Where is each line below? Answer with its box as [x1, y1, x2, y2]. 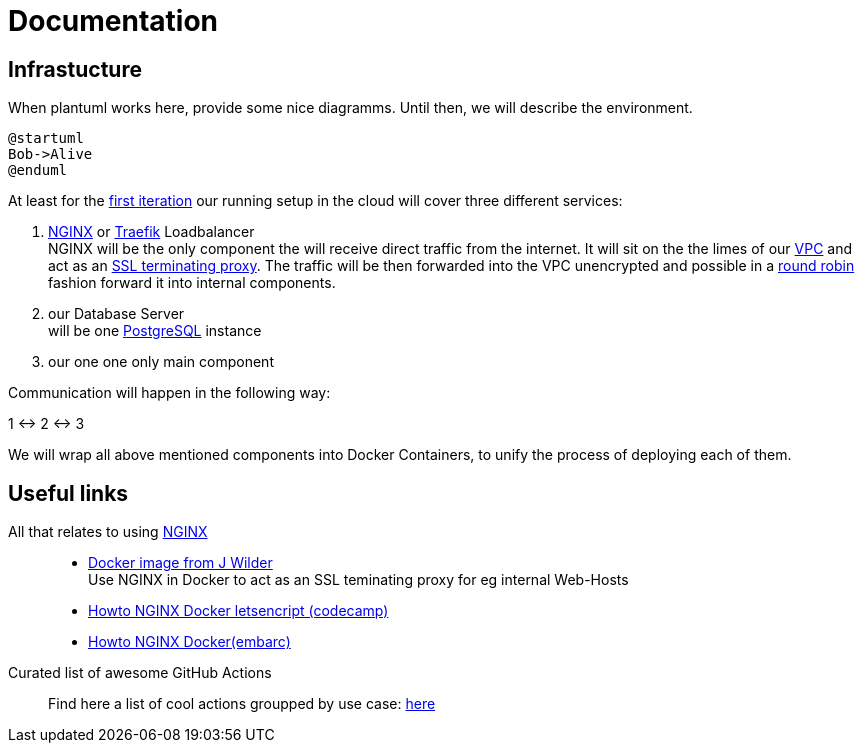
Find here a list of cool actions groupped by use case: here [48, 695, 436, 713]
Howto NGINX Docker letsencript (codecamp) [88, 602, 389, 620]
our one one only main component [48, 353, 274, 371]
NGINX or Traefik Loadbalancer [48, 223, 255, 241]
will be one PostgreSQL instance [48, 322, 262, 340]
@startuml [8, 130, 84, 147]
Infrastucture [8, 56, 142, 82]
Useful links [8, 480, 129, 506]
